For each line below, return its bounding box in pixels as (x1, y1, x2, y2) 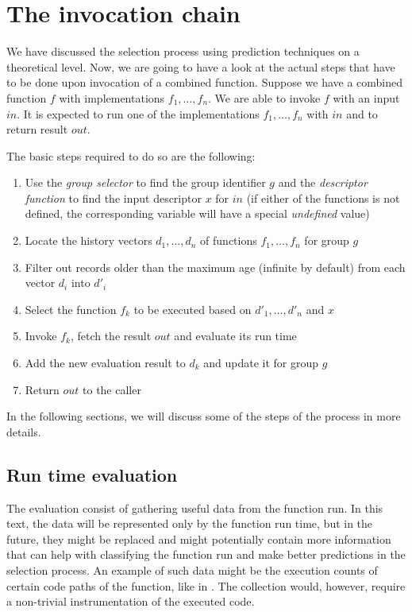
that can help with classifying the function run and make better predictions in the (6, 546, 406, 563)
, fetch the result (70, 327, 152, 344)
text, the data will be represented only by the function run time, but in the (6, 515, 373, 532)
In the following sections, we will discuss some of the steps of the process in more (6, 408, 401, 424)
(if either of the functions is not (246, 189, 400, 206)
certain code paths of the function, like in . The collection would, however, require (6, 577, 406, 594)
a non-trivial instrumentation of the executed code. (6, 593, 255, 610)
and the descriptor (278, 174, 368, 191)
